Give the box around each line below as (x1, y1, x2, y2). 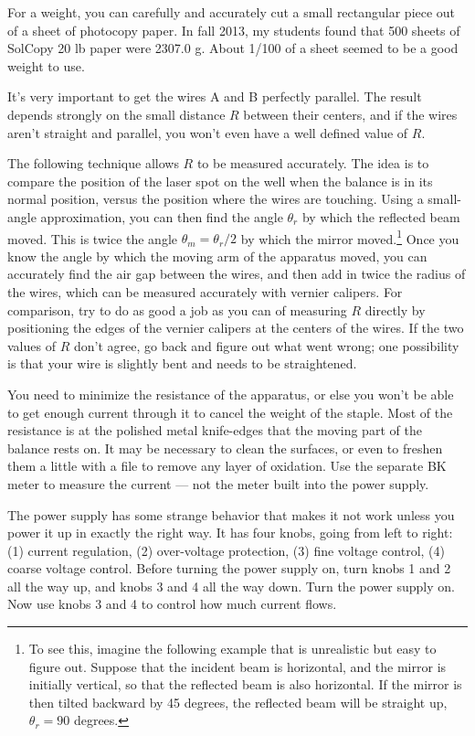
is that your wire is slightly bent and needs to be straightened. (7, 354, 357, 373)
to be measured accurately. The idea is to (196, 154, 429, 173)
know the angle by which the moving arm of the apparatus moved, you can (7, 246, 427, 265)
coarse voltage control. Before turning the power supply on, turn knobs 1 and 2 (7, 559, 451, 578)
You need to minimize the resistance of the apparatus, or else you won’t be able (7, 384, 454, 403)
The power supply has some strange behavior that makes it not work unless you (7, 505, 455, 524)
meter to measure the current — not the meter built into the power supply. (7, 474, 429, 493)
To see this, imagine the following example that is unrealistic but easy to (28, 639, 437, 658)
